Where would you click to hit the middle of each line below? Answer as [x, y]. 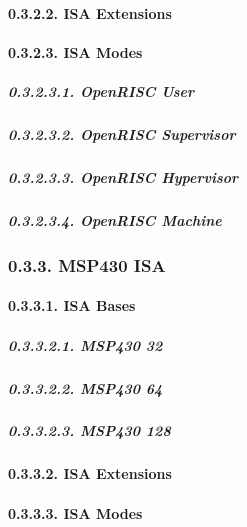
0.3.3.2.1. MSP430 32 [85, 344]
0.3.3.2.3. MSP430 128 [89, 430]
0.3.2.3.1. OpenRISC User [101, 90]
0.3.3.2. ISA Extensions [90, 473]
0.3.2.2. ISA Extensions [90, 12]
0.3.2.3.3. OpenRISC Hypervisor [123, 176]
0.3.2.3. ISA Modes [75, 51]
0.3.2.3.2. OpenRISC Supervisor [122, 133]
